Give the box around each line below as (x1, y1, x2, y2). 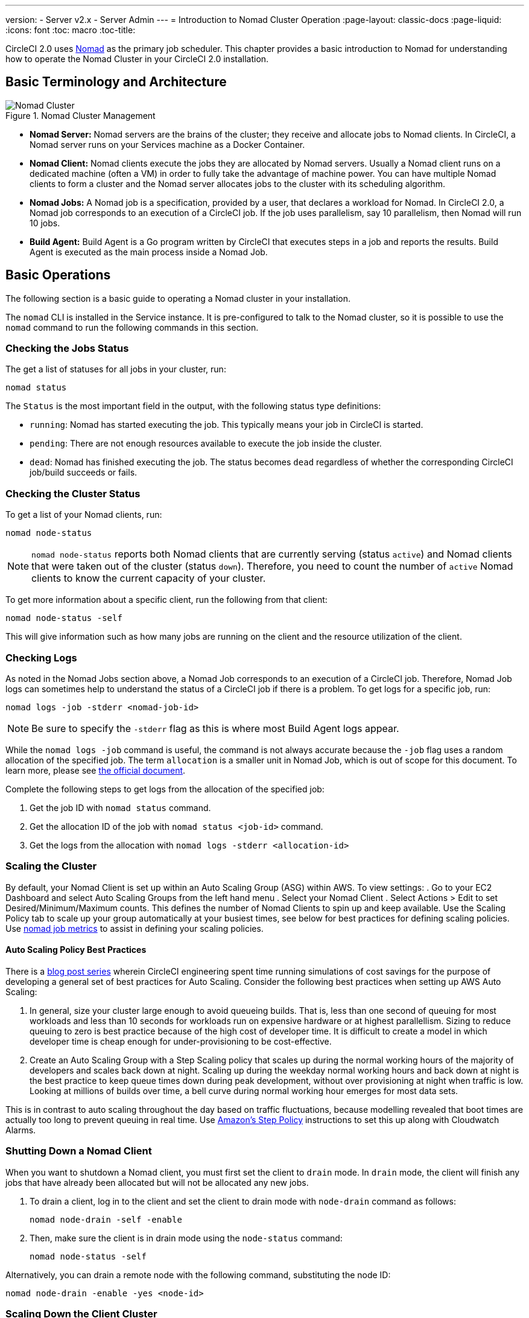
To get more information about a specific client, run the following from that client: (5, 594, 328, 605)
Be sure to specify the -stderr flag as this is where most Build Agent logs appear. (31, 722, 399, 734)
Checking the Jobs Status (5, 342, 129, 355)
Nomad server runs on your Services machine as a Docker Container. (30, 139, 305, 150)
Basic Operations (5, 267, 111, 283)
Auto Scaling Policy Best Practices (5, 944, 147, 955)
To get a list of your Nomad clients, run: (5, 509, 162, 520)
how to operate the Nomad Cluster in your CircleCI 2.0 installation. (5, 54, 269, 64)
